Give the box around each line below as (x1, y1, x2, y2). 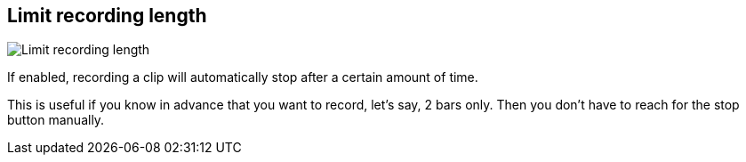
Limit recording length (7, 4, 207, 27)
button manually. (7, 112, 105, 128)
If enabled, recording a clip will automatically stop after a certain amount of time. (7, 69, 478, 85)
